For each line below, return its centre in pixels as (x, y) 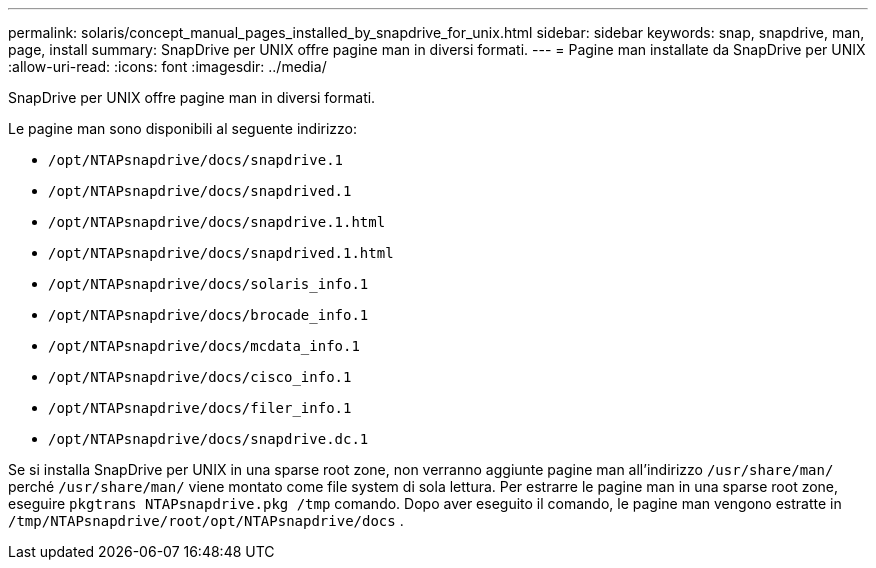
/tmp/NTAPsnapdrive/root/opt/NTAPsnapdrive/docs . (206, 520)
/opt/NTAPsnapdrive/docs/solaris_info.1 (208, 284)
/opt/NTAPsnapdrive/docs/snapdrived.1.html (221, 253)
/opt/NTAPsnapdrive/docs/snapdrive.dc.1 (208, 439)
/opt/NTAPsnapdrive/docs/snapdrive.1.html (217, 222)
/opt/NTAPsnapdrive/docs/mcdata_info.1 (204, 346)
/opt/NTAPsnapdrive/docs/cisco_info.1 (200, 377)
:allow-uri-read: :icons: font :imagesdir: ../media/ (167, 66)
